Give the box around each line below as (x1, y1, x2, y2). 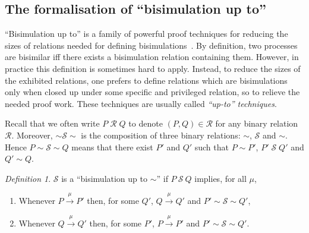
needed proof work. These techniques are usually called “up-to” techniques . (5, 97, 277, 109)
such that (194, 140, 229, 153)
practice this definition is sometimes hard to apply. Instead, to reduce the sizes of (5, 62, 301, 74)
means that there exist (71, 140, 153, 153)
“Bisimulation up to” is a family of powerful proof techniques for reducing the (5, 27, 288, 40)
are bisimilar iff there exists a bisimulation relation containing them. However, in (5, 51, 299, 63)
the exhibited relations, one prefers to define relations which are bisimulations (5, 74, 288, 86)
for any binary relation (215, 117, 298, 130)
